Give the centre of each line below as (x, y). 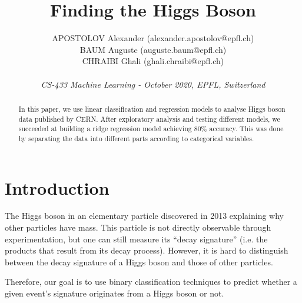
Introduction (57, 187)
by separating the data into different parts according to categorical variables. (136, 138)
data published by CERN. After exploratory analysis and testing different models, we (149, 119)
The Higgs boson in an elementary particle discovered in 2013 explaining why (145, 216)
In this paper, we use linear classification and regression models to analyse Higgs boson (152, 109)
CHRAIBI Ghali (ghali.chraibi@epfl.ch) (153, 61)
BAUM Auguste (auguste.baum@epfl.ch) (153, 49)
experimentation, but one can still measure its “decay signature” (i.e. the (136, 239)
